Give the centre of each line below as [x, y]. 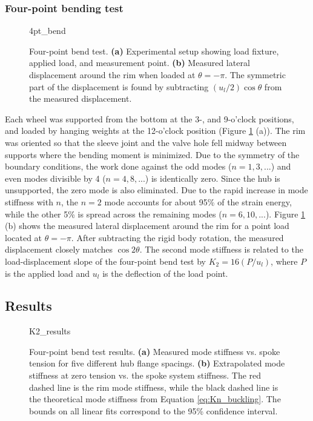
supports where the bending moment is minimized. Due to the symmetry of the [152, 154]
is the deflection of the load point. [165, 273]
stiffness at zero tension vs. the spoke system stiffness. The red [145, 375]
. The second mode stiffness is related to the [221, 249]
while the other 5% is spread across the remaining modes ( [114, 214]
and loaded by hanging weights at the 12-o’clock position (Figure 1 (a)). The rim [155, 131]
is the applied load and [48, 273]
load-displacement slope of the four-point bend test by [106, 261]
